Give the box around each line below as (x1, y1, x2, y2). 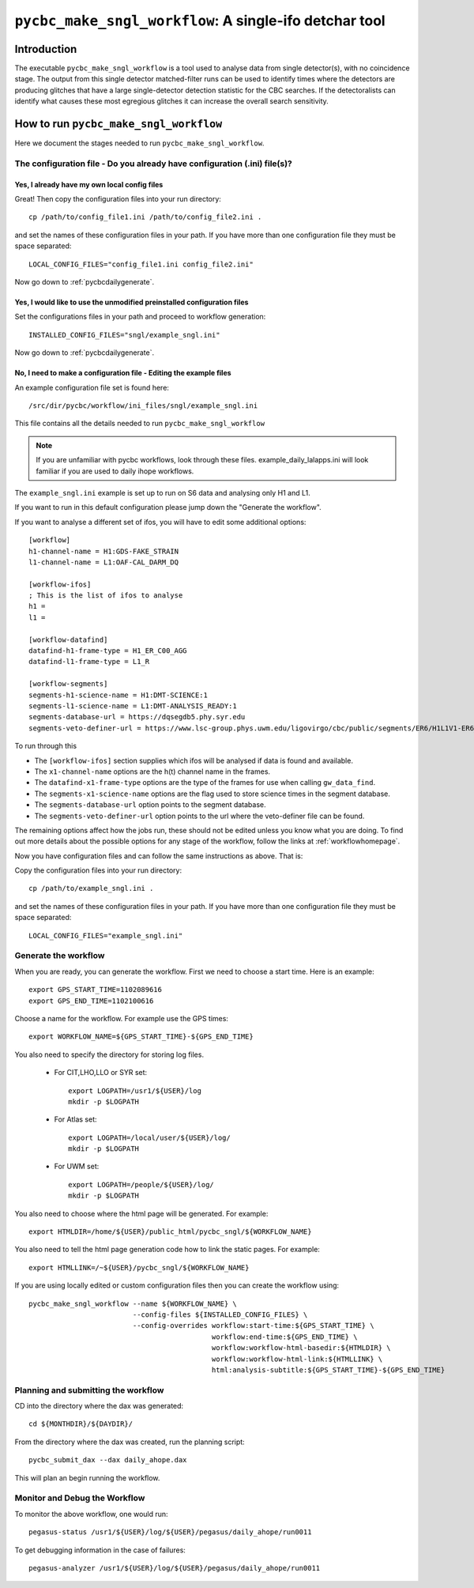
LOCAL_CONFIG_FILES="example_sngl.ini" (28, 931, 183, 940)
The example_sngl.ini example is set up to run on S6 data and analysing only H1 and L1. (14, 488, 311, 497)
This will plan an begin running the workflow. (14, 1473, 160, 1482)
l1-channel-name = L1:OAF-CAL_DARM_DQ (28, 557, 179, 567)
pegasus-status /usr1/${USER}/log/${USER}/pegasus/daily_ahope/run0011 (28, 1528, 312, 1537)
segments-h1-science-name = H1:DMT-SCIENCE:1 (28, 690, 209, 700)
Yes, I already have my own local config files (14, 179, 164, 189)
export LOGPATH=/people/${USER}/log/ (68, 1180, 215, 1189)
